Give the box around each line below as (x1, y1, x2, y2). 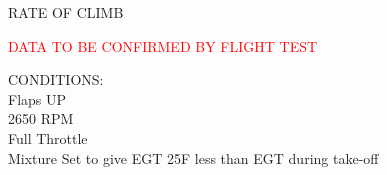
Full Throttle (8, 127, 88, 148)
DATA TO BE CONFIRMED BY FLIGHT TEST (8, 35, 318, 56)
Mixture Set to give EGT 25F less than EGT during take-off (8, 147, 379, 168)
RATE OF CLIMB (8, 2, 124, 22)
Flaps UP (8, 88, 67, 109)
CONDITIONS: (8, 69, 104, 90)
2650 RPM (8, 108, 74, 129)
